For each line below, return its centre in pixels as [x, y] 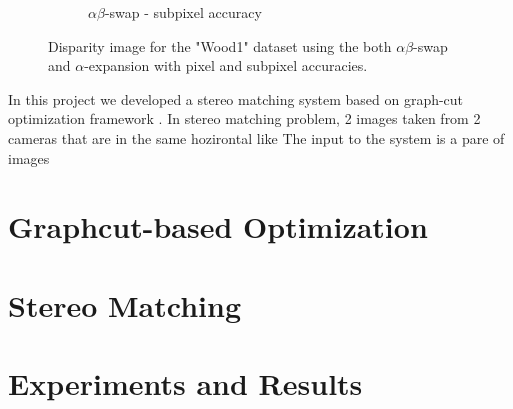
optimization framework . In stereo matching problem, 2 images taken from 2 [244, 118]
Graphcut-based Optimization [218, 226]
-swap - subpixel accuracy [183, 12]
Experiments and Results [185, 383]
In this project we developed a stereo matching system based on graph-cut [236, 98]
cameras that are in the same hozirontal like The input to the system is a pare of [256, 137]
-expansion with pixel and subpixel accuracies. [226, 65]
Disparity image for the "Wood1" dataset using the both [220, 45]
